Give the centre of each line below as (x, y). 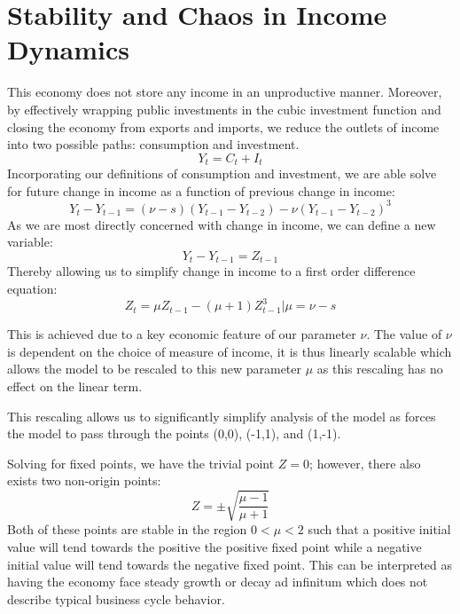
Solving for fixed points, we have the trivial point (141, 463)
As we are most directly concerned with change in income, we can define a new (222, 224)
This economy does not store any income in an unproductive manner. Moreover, (225, 92)
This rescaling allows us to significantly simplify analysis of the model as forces (222, 416)
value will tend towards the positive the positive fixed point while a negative (214, 547)
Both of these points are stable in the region (127, 529)
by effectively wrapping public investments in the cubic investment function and (224, 109)
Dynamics (69, 49)
